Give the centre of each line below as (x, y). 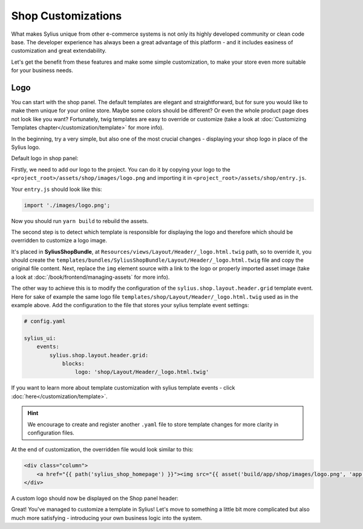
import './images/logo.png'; (67, 205)
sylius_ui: (40, 338)
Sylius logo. (26, 147)
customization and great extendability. (59, 51)
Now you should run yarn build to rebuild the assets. (80, 221)
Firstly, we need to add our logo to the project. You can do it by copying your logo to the (121, 169)
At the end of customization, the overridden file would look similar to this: (102, 450)
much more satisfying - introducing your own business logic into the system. (107, 517)
